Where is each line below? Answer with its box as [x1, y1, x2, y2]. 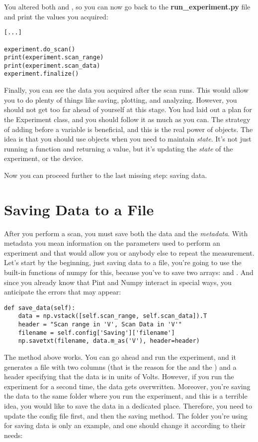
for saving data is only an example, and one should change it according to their [4, 420, 246, 431]
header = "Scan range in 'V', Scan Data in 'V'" [18, 321, 182, 328]
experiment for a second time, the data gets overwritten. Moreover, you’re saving [4, 381, 251, 391]
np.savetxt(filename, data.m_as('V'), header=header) [18, 337, 200, 345]
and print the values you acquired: [4, 11, 108, 21]
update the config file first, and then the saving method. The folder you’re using [4, 410, 248, 421]
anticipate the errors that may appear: [4, 287, 121, 297]
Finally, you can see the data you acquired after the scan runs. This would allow [4, 85, 249, 95]
